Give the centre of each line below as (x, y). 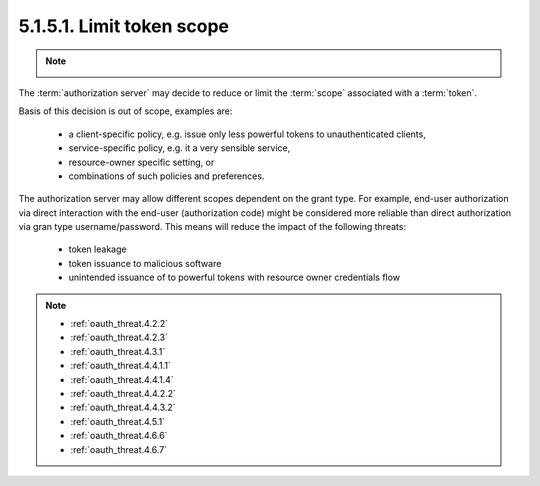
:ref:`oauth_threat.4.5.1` (117, 421)
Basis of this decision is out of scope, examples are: (125, 111)
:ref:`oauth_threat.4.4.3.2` (123, 407)
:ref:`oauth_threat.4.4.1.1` (121, 366)
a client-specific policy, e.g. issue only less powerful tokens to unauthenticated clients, (247, 134)
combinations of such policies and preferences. (166, 176)
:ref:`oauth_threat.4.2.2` (119, 324)
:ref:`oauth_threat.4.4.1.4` (122, 379)
